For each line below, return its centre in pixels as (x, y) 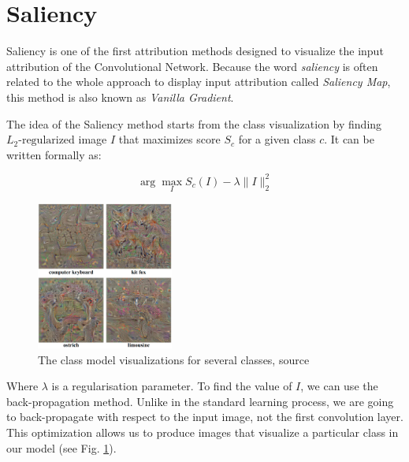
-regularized (46, 141)
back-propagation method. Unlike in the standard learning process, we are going (200, 401)
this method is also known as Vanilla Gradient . (120, 97)
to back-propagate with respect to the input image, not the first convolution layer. (205, 417)
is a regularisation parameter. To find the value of (172, 386)
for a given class (277, 139)
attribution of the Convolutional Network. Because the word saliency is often (192, 66)
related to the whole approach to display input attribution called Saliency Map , (199, 82)
